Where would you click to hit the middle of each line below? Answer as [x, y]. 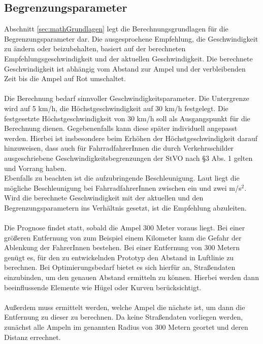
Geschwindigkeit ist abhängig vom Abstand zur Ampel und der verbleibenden [125, 68]
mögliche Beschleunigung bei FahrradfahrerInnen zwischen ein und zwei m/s [123, 187]
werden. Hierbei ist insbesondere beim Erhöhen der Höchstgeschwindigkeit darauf [131, 138]
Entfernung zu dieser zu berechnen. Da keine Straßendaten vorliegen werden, [124, 317]
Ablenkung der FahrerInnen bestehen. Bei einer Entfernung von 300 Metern [122, 247]
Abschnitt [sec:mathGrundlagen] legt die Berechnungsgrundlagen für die [116, 29]
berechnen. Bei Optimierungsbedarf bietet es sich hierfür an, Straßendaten [120, 267]
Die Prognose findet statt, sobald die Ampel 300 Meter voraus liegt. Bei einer [125, 228]
